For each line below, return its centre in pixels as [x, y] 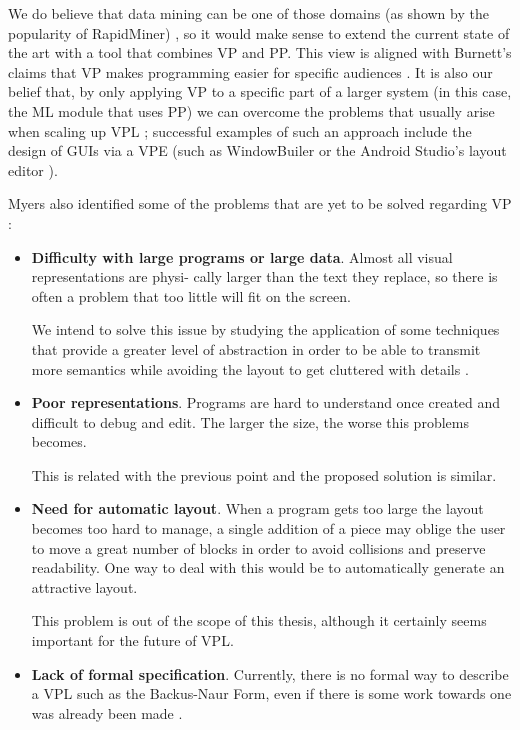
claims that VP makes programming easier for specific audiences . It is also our [250, 71]
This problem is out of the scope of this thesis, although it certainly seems [259, 620]
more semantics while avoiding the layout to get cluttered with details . [250, 368]
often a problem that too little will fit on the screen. [191, 295]
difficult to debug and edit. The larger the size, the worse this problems [250, 421]
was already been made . [107, 712]
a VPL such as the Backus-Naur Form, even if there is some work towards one [271, 693]
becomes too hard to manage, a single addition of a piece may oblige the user [268, 528]
